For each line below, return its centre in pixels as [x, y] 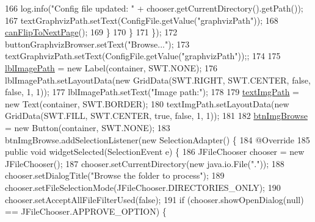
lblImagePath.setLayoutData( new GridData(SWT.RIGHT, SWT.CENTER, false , [158, 80]
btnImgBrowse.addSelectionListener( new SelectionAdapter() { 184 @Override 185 [157, 139]
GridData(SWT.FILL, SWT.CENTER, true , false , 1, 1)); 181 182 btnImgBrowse [156, 116]
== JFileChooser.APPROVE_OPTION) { [86, 211]
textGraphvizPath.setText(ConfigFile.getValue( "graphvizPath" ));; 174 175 [143, 56]
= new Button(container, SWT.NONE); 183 [88, 127]
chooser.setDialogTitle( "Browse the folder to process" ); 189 [115, 175]
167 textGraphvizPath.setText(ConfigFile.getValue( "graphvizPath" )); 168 [142, 20]
